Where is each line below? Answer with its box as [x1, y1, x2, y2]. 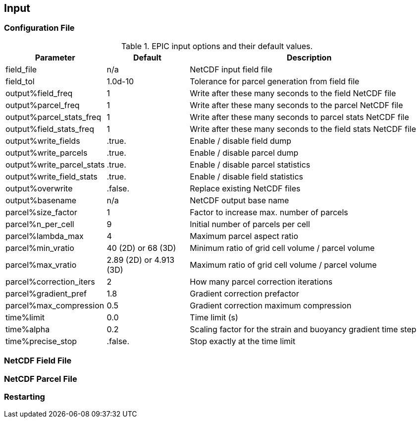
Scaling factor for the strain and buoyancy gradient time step [190, 324, 417, 334]
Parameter [35, 52, 75, 62]
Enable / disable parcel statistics [190, 159, 311, 170]
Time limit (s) [190, 312, 238, 322]
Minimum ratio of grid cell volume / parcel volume [190, 242, 375, 253]
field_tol [5, 76, 35, 86]
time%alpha [5, 324, 50, 334]
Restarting [4, 391, 45, 402]
